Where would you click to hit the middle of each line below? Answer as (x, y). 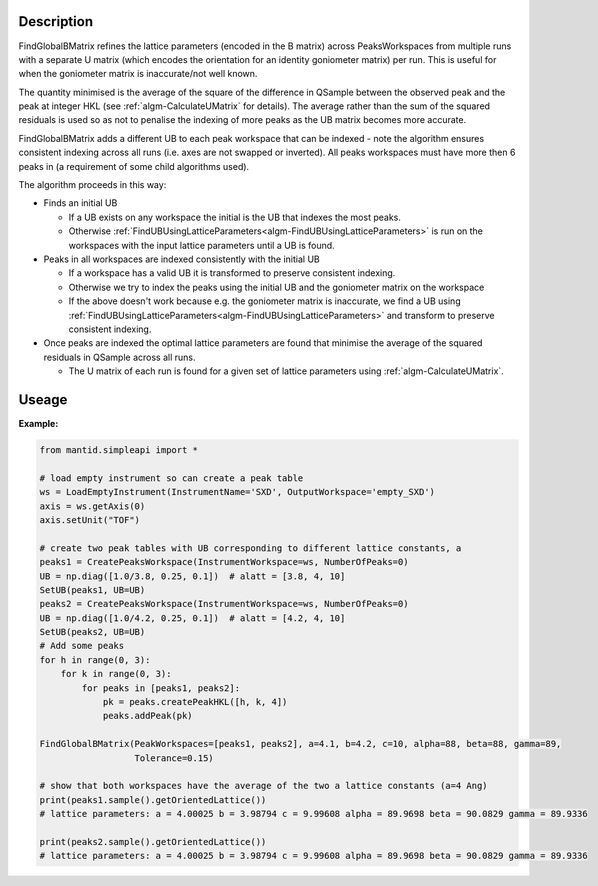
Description (56, 21)
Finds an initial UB (80, 203)
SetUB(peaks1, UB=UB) (92, 589)
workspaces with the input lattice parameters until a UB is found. (201, 245)
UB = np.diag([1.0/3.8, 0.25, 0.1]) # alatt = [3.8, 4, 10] (192, 576)
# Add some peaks (82, 646)
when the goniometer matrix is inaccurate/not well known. (138, 74)
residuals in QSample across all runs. (119, 357)
